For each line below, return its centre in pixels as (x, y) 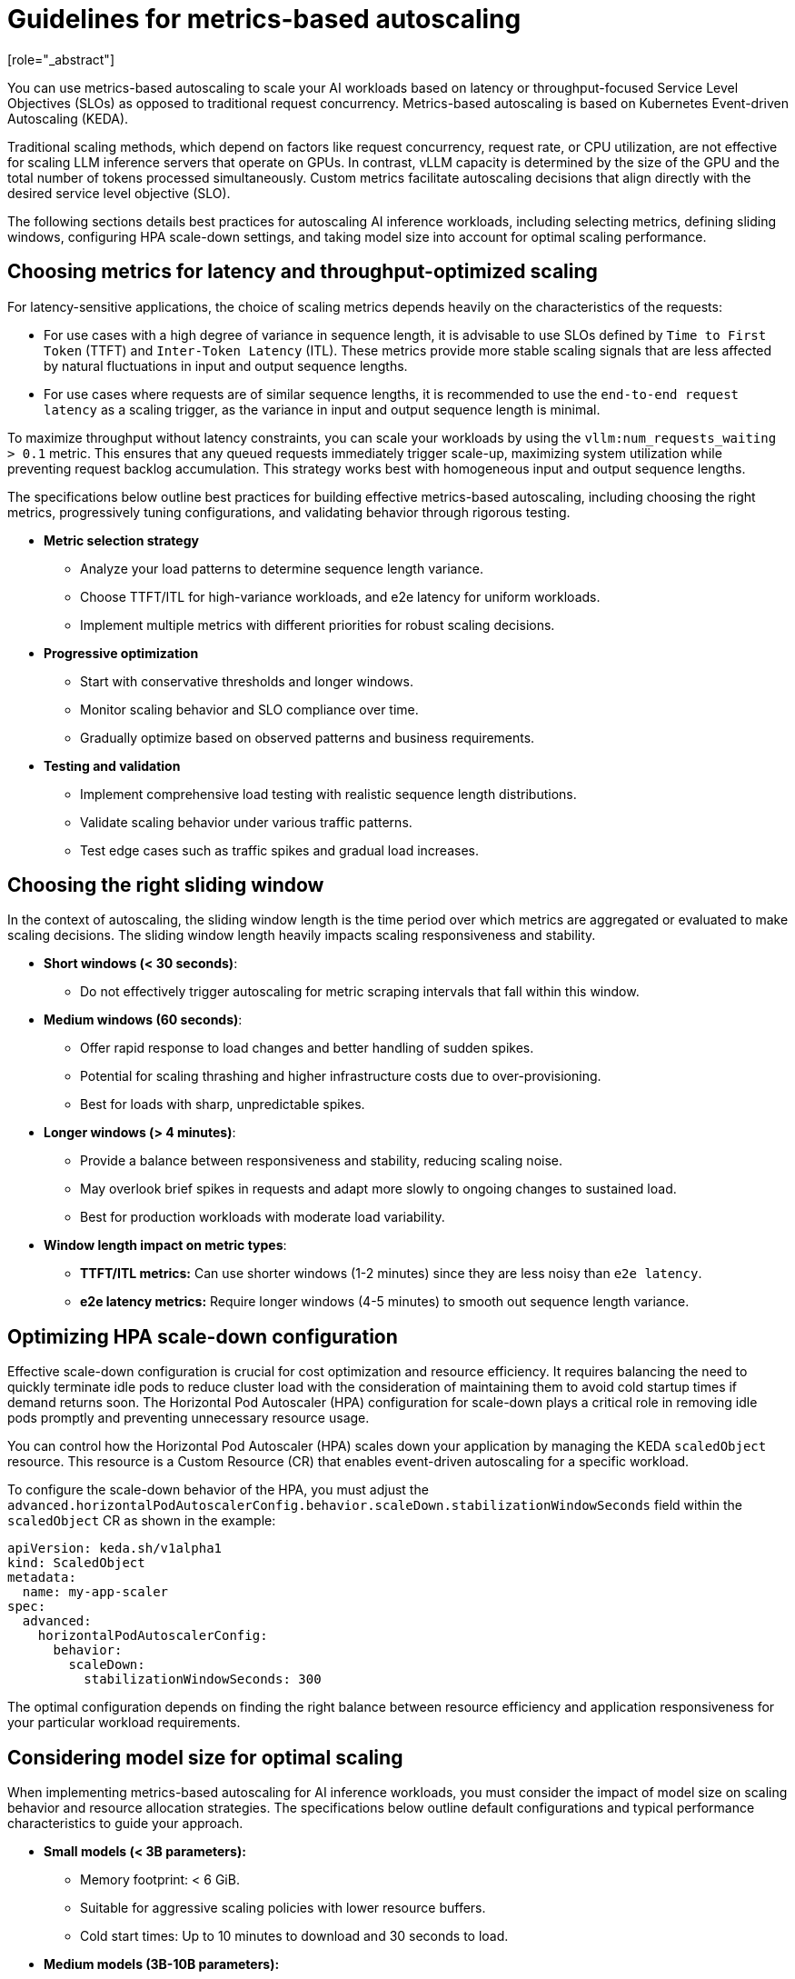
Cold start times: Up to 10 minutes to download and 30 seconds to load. (294, 1936)
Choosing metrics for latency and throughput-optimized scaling (303, 272)
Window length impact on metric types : (165, 1245)
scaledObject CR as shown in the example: (142, 1521)
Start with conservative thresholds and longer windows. (247, 681)
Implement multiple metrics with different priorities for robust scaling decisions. (318, 625)
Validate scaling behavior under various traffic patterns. (246, 822)
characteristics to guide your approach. (125, 1824)
